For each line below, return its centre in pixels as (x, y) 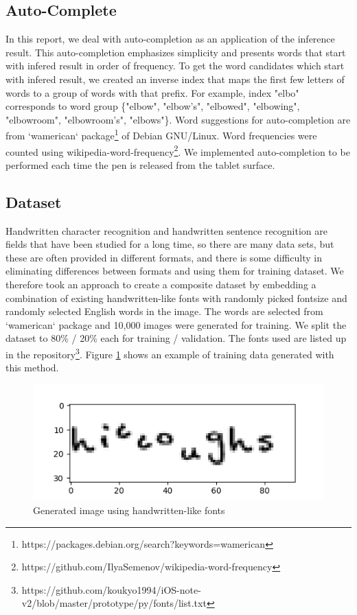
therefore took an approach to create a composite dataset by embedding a (161, 285)
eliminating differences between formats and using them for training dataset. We (175, 271)
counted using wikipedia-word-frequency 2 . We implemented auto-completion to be (178, 150)
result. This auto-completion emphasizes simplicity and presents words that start (176, 52)
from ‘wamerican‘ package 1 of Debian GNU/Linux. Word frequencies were (161, 135)
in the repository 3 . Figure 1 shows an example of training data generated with (170, 353)
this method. (32, 368)
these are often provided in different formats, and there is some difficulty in (164, 257)
